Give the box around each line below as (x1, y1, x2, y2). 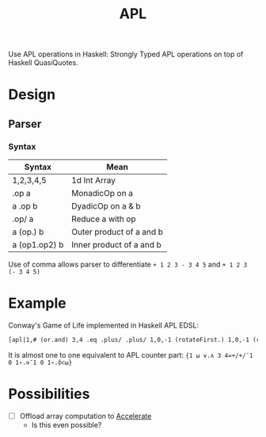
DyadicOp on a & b (70, 201, 141, 212)
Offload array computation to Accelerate (19, 411, 152, 420)
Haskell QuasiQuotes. (8, 58, 78, 67)
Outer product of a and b (70, 227, 164, 238)
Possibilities (8, 385, 90, 403)
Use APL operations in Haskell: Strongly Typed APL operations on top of (8, 49, 244, 59)
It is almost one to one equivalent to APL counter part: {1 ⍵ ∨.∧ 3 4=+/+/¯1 (8, 350, 253, 359)
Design (8, 86, 56, 104)
